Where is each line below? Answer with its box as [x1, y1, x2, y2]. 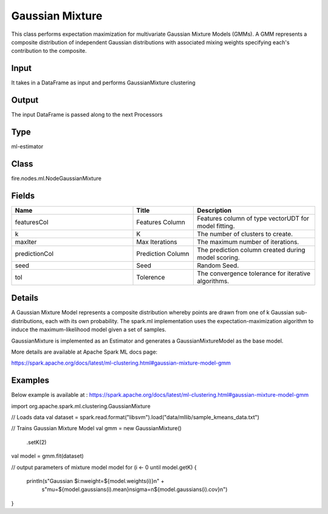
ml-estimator [11, 143, 44, 150]
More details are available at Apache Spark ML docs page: [11, 348, 158, 355]
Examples [11, 375, 50, 386]
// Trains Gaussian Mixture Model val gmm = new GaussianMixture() [11, 425, 182, 432]
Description [197, 206, 232, 214]
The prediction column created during [197, 245, 306, 254]
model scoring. [197, 253, 240, 261]
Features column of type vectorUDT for [197, 214, 310, 222]
